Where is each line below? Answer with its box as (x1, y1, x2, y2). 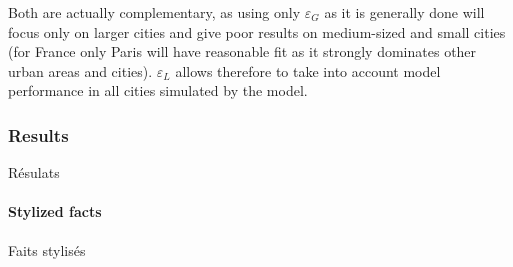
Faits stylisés (8, 239, 86, 260)
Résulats (8, 162, 60, 183)
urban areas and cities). (8, 60, 153, 81)
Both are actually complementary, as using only (8, 2, 301, 22)
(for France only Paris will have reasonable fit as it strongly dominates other (8, 41, 477, 62)
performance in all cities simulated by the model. (8, 80, 308, 101)
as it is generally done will (324, 2, 485, 22)
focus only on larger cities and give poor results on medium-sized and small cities (8, 21, 506, 42)
